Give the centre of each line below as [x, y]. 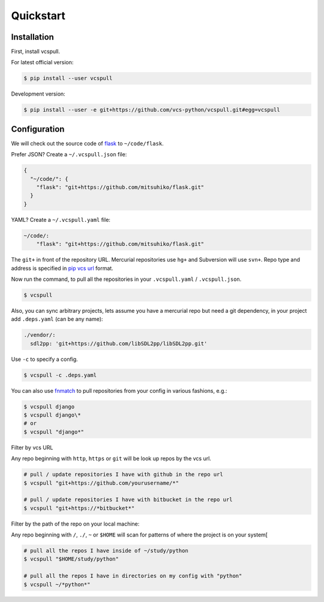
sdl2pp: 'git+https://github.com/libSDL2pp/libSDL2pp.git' [119, 343]
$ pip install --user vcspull [68, 78]
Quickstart [38, 16]
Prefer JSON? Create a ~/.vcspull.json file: [69, 155]
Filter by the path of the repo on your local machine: [75, 524]
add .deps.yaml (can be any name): [57, 319]
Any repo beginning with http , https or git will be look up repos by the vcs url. [111, 459]
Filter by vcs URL [32, 447]
